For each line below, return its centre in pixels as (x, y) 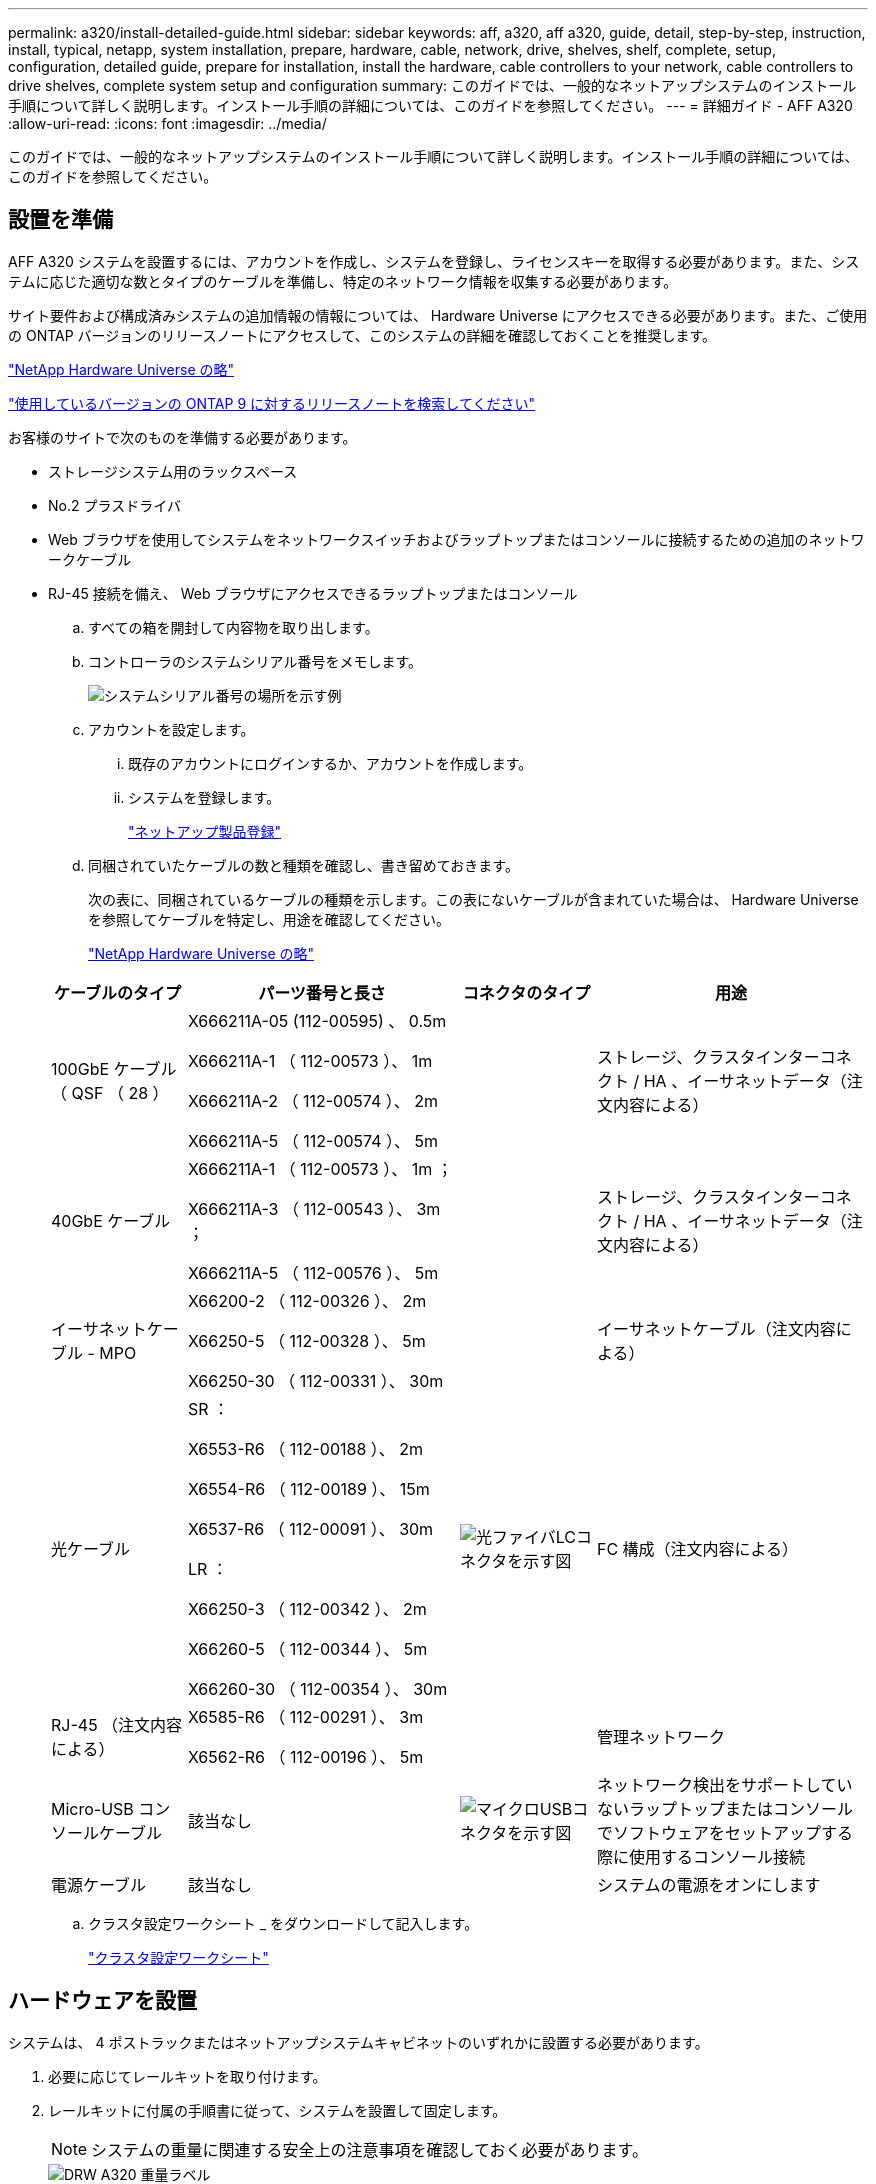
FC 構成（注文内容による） (697, 1548)
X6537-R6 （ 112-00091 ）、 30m (310, 1528)
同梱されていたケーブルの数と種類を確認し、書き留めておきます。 (303, 865)
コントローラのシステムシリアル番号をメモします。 (255, 661)
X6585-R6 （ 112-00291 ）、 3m (305, 1716)
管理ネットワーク (660, 1736)
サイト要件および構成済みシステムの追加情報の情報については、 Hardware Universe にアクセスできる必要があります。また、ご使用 (438, 315)
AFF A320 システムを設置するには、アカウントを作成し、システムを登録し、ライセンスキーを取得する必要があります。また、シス (434, 261)
